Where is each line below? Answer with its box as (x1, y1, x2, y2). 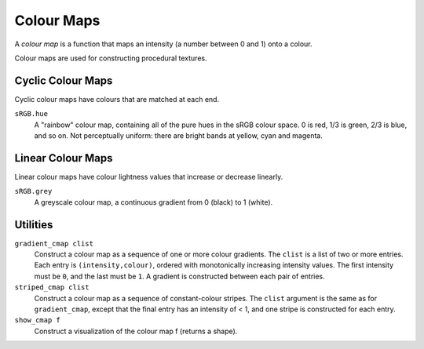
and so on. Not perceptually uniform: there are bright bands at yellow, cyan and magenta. (34, 131, 323, 140)
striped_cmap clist (14, 283, 90, 292)
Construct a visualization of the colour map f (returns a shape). (34, 326, 238, 336)
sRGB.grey (14, 187, 53, 196)
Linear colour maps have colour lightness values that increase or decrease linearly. (14, 172, 283, 181)
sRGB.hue (14, 110, 49, 118)
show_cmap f (14, 316, 60, 325)
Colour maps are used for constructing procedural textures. (14, 53, 207, 63)
